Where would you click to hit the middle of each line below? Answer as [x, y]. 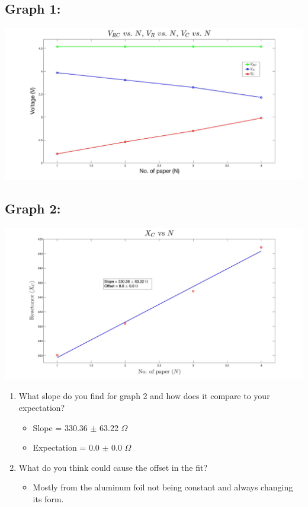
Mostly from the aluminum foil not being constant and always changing [163, 487]
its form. [48, 499]
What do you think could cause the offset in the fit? [113, 467]
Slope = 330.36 [60, 427]
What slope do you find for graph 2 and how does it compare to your [144, 396]
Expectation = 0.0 [66, 447]
